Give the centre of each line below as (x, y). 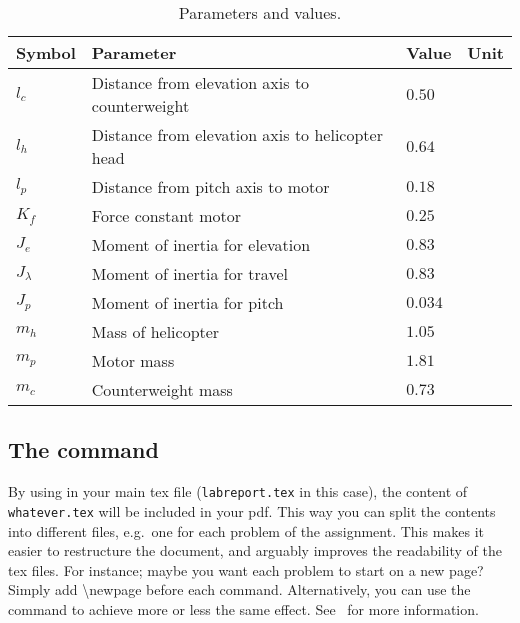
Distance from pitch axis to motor (210, 186)
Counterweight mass (162, 389)
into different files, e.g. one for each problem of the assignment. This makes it (246, 530)
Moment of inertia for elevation (201, 244)
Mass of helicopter (155, 331)
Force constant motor (166, 215)
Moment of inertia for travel (189, 273)
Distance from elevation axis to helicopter (237, 134)
